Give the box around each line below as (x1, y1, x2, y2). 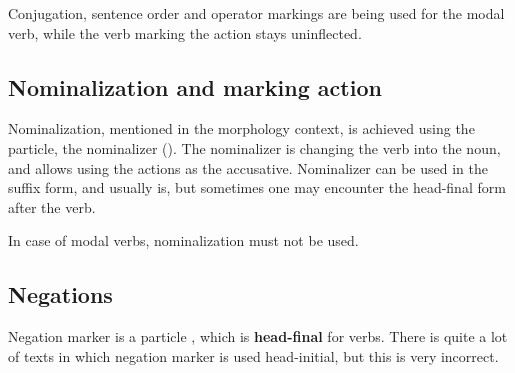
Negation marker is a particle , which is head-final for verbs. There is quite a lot (8, 326, 508, 347)
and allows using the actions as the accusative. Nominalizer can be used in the (8, 157, 488, 178)
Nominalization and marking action (8, 71, 382, 102)
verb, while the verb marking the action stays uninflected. (8, 22, 362, 43)
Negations (8, 279, 113, 310)
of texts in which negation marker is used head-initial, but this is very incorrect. (8, 345, 499, 366)
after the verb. (8, 196, 96, 217)
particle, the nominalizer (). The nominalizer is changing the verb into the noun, (8, 137, 501, 158)
